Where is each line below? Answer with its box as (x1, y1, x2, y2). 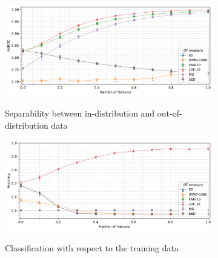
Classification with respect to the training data (5, 242, 179, 254)
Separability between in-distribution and (5, 107, 155, 120)
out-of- (157, 107, 182, 120)
